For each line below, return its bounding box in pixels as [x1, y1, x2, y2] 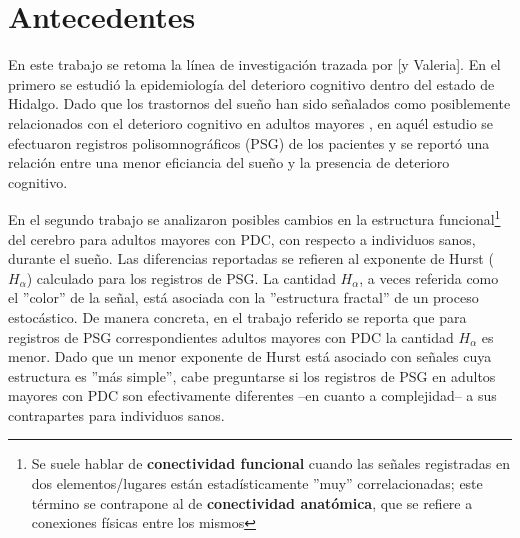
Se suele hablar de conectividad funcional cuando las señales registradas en [31, 453, 510, 474]
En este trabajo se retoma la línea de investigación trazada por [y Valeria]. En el [8, 54, 501, 75]
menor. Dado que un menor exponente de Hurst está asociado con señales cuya [8, 346, 492, 367]
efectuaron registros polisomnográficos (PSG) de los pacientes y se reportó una [8, 132, 490, 153]
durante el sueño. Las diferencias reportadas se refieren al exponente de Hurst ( [8, 248, 494, 269]
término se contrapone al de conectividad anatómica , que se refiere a [31, 492, 473, 513]
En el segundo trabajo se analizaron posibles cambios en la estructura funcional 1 [8, 206, 501, 229]
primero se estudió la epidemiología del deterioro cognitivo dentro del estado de [8, 73, 495, 94]
